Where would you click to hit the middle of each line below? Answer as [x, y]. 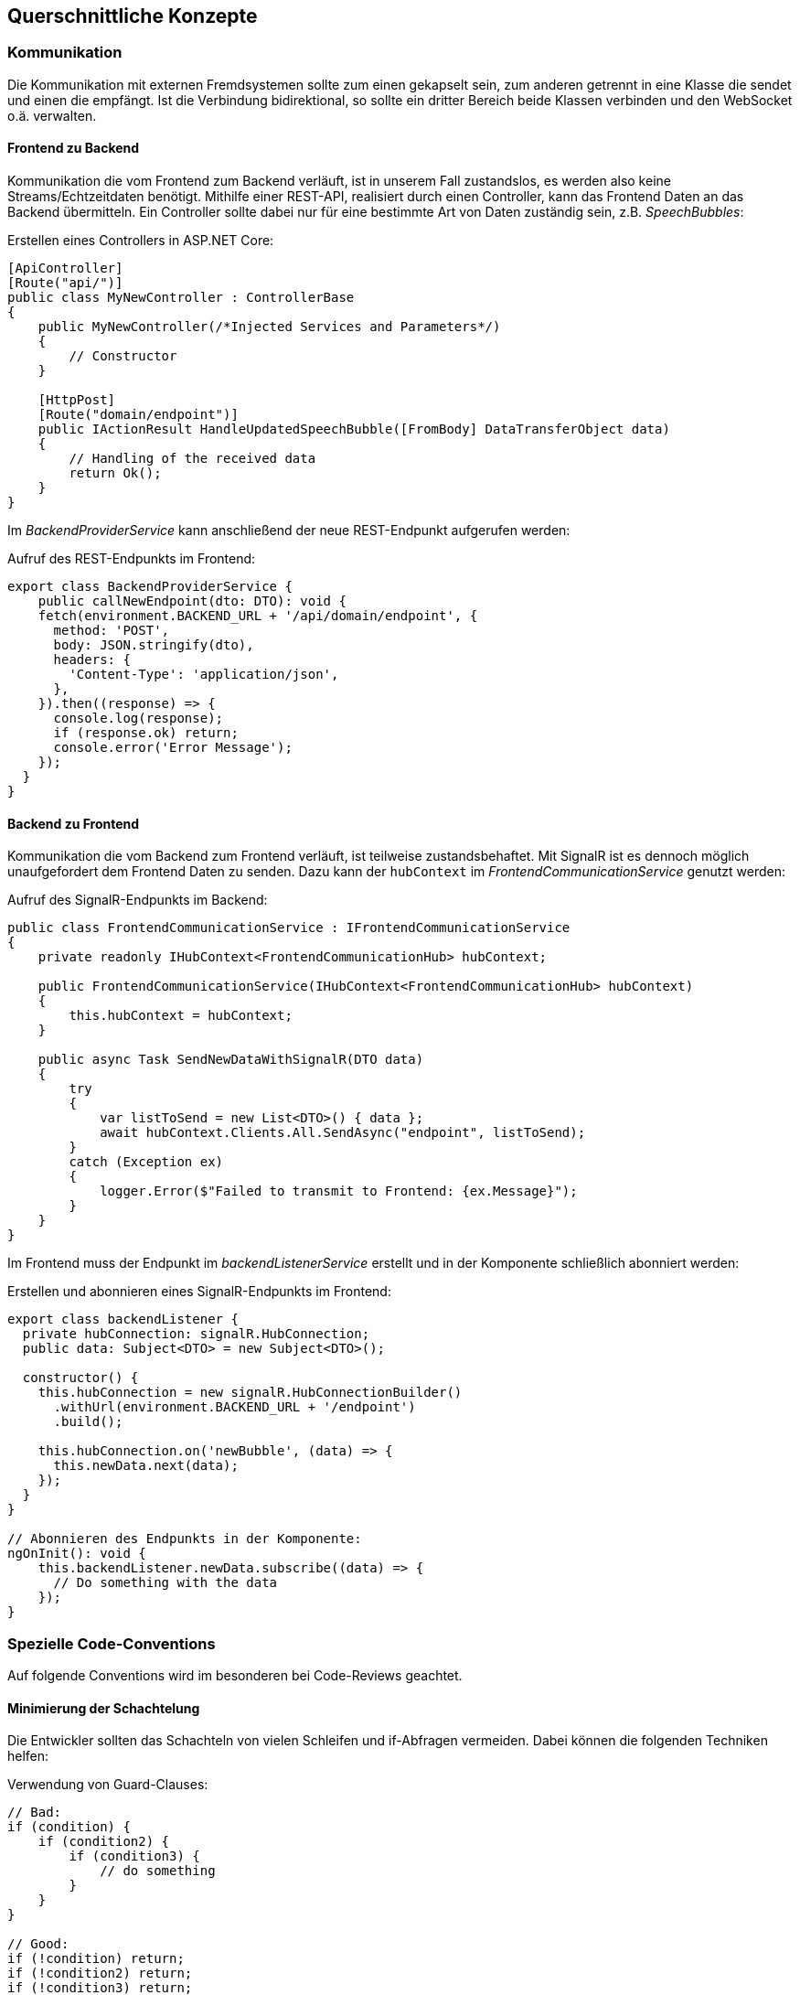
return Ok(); [115, 473]
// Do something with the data [165, 1583]
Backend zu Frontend [74, 823]
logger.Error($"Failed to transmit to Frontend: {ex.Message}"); [339, 1191]
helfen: [28, 1756]
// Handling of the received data [192, 459]
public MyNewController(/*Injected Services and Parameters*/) [269, 327]
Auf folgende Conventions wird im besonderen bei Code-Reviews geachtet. [235, 1675]
